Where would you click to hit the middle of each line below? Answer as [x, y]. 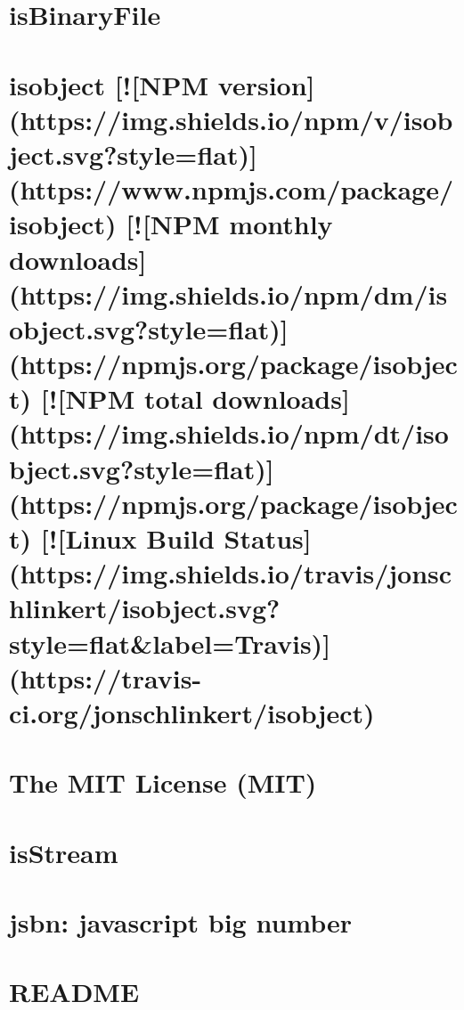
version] [266, 84]
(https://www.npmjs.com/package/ [231, 189]
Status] [268, 538]
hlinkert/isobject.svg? [145, 608]
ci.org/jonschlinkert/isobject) [192, 712]
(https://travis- [106, 677]
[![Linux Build [127, 538]
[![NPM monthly [229, 224]
